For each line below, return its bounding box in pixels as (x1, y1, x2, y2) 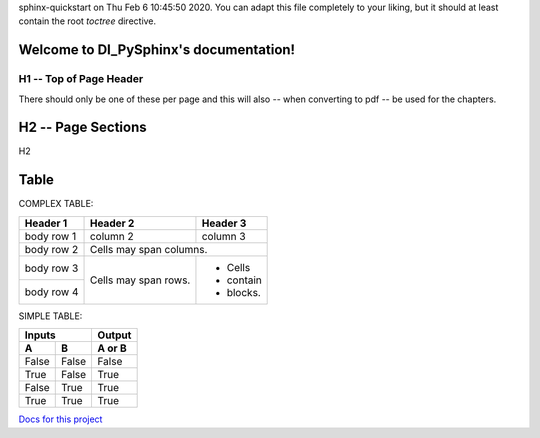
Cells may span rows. (89, 273, 191, 287)
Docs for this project (18, 413, 103, 425)
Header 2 (89, 216, 135, 230)
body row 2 (24, 242, 79, 256)
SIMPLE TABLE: (18, 310, 83, 322)
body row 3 (24, 261, 79, 275)
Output (97, 328, 132, 342)
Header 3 (201, 216, 247, 230)
